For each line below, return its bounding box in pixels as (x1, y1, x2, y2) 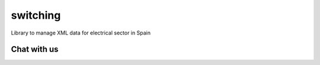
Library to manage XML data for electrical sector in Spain (11, 29, 151, 36)
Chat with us (11, 45, 59, 54)
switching (11, 9, 61, 22)
